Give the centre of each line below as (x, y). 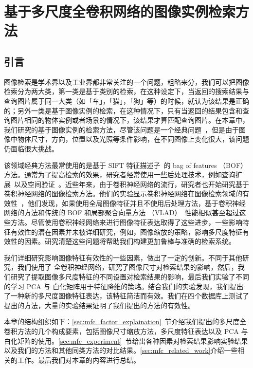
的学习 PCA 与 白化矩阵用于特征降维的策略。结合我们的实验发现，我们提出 (124, 286)
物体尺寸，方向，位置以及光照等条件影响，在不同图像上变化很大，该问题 (133, 139)
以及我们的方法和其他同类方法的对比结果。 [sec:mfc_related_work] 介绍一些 (121, 350)
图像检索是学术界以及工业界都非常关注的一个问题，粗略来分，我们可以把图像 (126, 82)
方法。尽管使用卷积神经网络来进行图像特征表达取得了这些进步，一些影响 (126, 222)
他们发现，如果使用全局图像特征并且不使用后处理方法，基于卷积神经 (136, 203)
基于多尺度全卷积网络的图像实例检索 (120, 11)
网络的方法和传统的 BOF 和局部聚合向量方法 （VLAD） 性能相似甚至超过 (122, 212)
